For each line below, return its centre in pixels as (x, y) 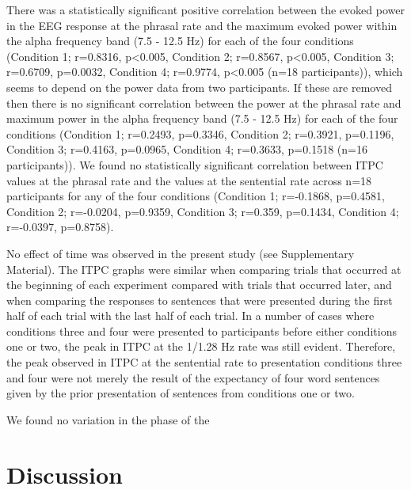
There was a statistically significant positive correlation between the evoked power (205, 9)
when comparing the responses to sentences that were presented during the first (200, 300)
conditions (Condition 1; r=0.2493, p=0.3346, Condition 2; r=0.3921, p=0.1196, (200, 133)
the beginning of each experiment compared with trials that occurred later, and (199, 285)
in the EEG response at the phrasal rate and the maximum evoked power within (202, 25)
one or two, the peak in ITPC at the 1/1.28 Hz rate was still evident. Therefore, (201, 346)
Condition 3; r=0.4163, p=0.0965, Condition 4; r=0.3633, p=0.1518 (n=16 (187, 149)
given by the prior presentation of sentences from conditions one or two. (181, 393)
